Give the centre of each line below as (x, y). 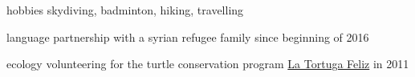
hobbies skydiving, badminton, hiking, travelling (125, 10)
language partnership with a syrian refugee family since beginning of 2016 (188, 36)
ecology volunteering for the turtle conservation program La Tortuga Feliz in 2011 (208, 64)
